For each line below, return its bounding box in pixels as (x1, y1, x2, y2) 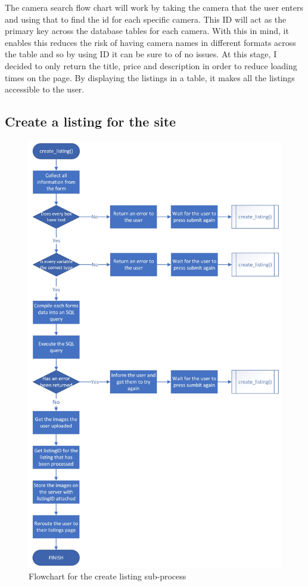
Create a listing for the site (5, 112, 176, 131)
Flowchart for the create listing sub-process (29, 570, 186, 582)
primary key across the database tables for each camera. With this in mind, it (5, 24, 289, 37)
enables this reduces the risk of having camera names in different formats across (5, 36, 296, 48)
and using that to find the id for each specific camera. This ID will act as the (5, 13, 287, 25)
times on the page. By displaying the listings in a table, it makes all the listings (5, 71, 295, 84)
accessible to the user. (5, 83, 85, 95)
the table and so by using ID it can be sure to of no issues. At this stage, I (5, 48, 277, 60)
